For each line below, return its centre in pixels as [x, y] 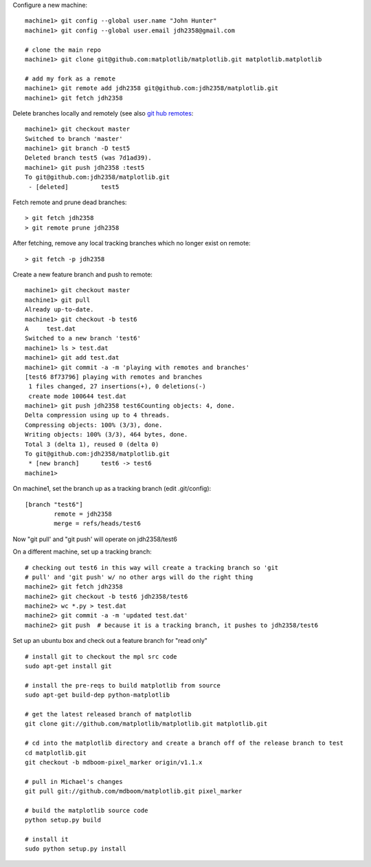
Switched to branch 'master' [74, 139]
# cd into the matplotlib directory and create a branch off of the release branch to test [184, 743]
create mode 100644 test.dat [78, 396]
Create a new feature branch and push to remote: [82, 274]
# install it [47, 839]
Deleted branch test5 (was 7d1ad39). [89, 158]
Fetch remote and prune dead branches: [70, 202]
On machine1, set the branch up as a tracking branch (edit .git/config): [112, 489]
